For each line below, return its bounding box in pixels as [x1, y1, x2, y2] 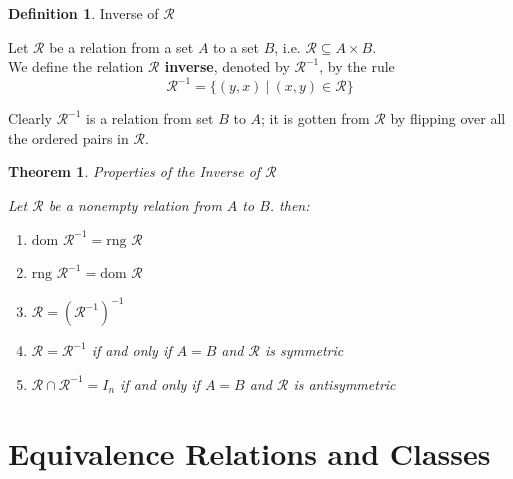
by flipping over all [390, 108, 506, 129]
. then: [269, 195, 310, 216]
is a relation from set [86, 108, 214, 129]
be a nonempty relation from [48, 195, 222, 216]
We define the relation [8, 56, 144, 77]
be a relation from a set [49, 36, 194, 57]
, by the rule [319, 56, 395, 77]
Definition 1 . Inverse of [8, 3, 159, 23]
